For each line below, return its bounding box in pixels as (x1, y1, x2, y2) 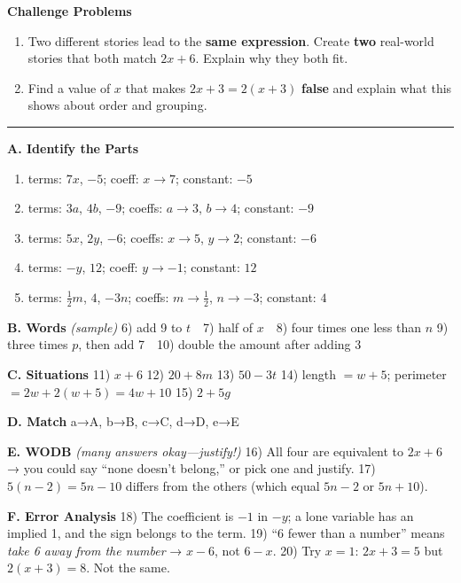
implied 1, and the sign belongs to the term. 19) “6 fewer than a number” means (7, 524, 445, 542)
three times (7, 335, 68, 354)
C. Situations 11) (7, 364, 111, 383)
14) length (280, 364, 336, 383)
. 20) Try (272, 540, 322, 559)
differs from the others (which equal (125, 476, 320, 494)
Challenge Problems (7, 2, 132, 19)
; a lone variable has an (287, 506, 414, 525)
